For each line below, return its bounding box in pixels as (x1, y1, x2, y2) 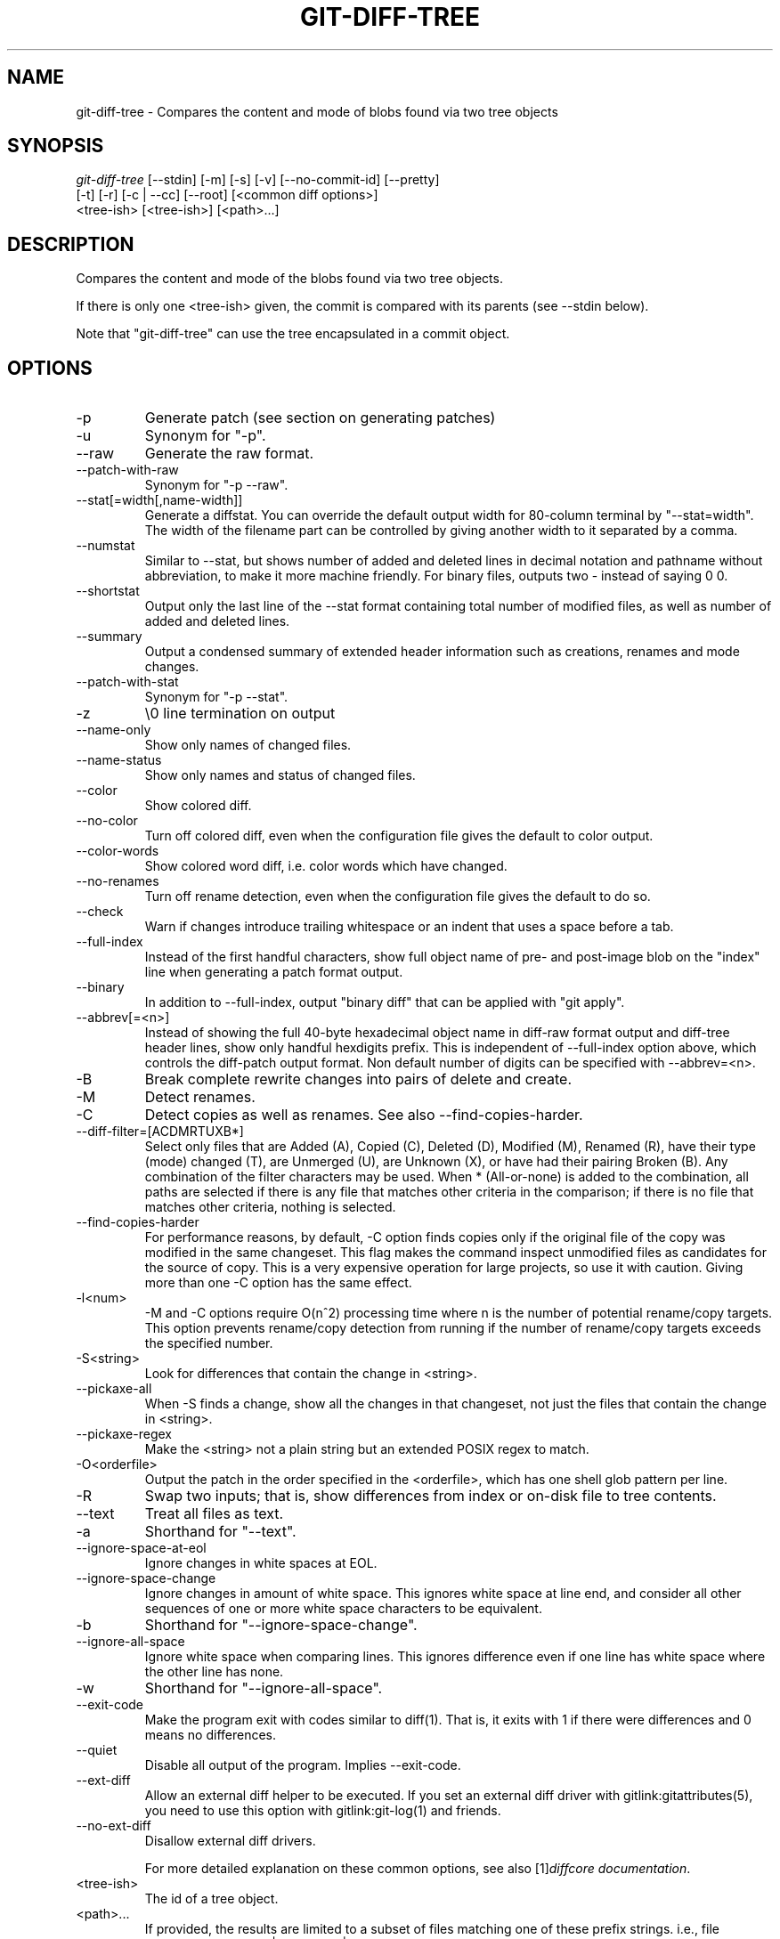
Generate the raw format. (144, 444, 314, 463)
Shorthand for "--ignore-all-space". (144, 1679, 383, 1698)
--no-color (76, 813, 138, 829)
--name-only (76, 722, 151, 738)
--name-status (76, 752, 162, 768)
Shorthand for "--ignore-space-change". (144, 1616, 418, 1635)
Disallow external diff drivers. (144, 1833, 316, 1849)
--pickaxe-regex (76, 1426, 172, 1442)
